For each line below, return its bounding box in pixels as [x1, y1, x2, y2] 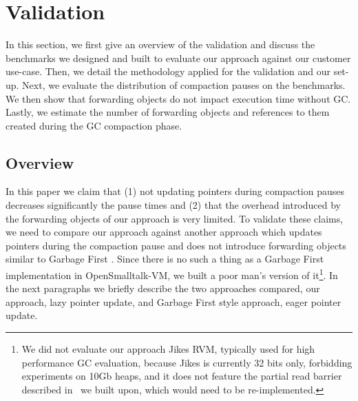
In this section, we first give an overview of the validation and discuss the [6, 37, 315, 52]
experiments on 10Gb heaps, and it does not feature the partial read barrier [21, 369, 342, 383]
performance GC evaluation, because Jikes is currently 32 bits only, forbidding [21, 355, 352, 369]
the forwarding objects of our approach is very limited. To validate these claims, [6, 211, 344, 225]
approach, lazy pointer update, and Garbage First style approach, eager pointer [6, 294, 341, 309]
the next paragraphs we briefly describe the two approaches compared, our [6, 281, 320, 296]
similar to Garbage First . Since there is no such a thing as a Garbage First [6, 251, 324, 266]
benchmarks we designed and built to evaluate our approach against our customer [6, 50, 351, 65]
